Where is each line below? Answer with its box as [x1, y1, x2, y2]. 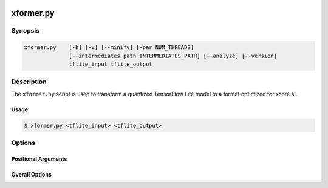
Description [11, 77, 47, 86]
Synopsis [11, 27, 39, 35]
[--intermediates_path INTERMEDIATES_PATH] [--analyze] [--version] [69, 52, 278, 59]
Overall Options [11, 170, 52, 178]
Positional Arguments [11, 155, 67, 163]
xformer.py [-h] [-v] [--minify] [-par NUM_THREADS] [24, 44, 194, 51]
